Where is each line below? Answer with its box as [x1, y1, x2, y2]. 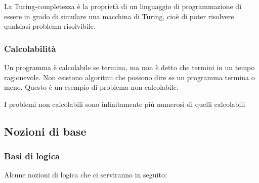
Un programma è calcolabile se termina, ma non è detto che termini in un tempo [4, 62, 255, 72]
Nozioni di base [4, 123, 87, 139]
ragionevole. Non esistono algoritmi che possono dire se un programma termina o [4, 72, 255, 82]
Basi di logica [4, 150, 60, 162]
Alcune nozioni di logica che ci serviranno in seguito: [4, 169, 167, 180]
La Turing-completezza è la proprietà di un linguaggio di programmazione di [4, 1, 242, 11]
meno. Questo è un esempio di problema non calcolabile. [4, 82, 179, 92]
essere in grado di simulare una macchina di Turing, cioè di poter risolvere [4, 11, 234, 21]
